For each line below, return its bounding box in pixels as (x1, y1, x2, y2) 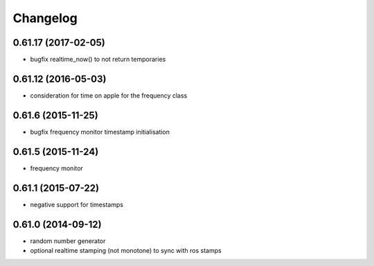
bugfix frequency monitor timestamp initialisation (30, 127, 170, 136)
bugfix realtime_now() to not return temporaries (30, 55, 166, 64)
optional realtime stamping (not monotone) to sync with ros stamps (30, 246, 222, 254)
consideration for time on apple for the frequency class (30, 91, 188, 100)
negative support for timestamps (30, 200, 124, 209)
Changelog (12, 10, 78, 26)
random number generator (30, 236, 106, 245)
